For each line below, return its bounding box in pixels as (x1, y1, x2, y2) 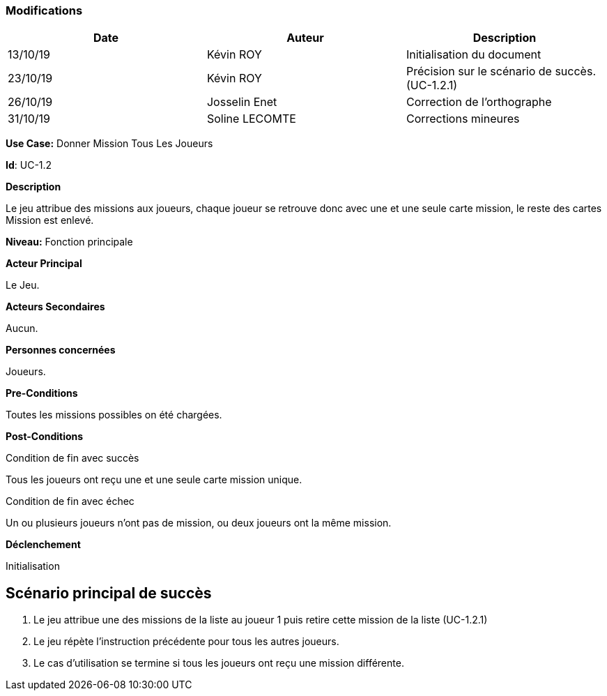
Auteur (286, 31, 324, 45)
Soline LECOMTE (206, 112, 296, 126)
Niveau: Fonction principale (6, 236, 133, 248)
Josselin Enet (206, 95, 277, 109)
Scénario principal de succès (6, 584, 212, 602)
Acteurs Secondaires (6, 301, 105, 313)
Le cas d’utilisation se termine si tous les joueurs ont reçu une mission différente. (33, 657, 404, 669)
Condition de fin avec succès (6, 452, 139, 464)
